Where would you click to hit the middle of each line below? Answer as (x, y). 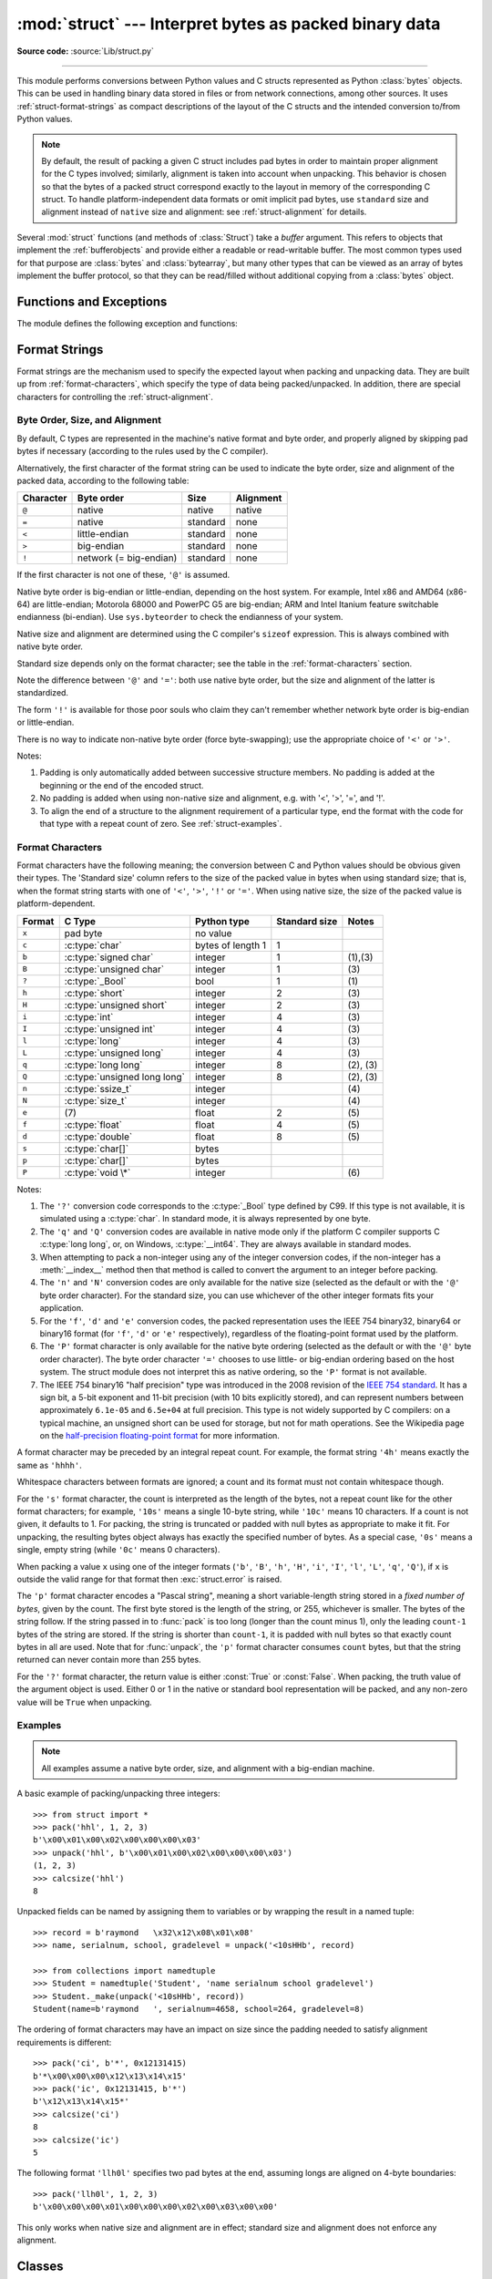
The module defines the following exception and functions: (128, 323)
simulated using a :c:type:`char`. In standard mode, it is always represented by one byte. (205, 1219)
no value (213, 933)
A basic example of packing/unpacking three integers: (118, 1794)
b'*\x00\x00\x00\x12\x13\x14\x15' (110, 2076)
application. (61, 1308)
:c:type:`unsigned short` (116, 1005)
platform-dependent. (56, 903)
